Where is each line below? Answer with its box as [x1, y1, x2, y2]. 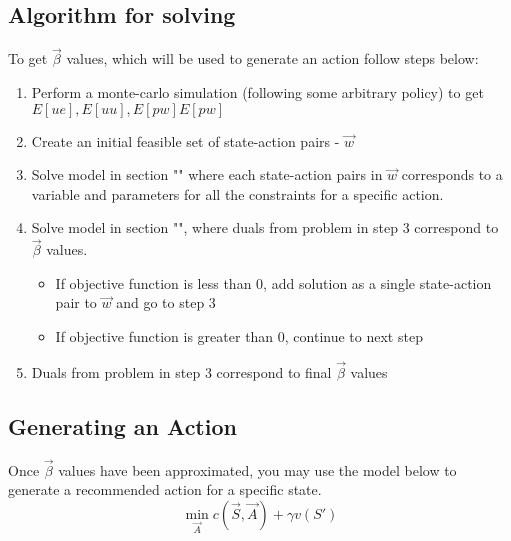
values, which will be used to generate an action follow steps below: [66, 48, 479, 69]
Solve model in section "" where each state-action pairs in [31, 164, 383, 185]
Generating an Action [8, 410, 237, 441]
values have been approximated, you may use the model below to [58, 459, 457, 480]
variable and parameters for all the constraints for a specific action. [31, 183, 444, 204]
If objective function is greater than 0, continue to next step [55, 325, 423, 346]
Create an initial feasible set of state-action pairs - [31, 130, 340, 151]
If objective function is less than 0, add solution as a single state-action [55, 272, 492, 293]
